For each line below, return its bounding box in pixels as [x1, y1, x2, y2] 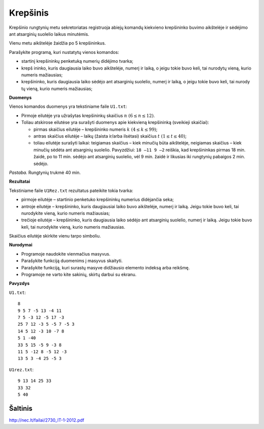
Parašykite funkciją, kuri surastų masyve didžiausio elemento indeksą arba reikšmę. [21, 264, 190, 270]
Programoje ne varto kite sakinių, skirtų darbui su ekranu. [21, 272, 137, 278]
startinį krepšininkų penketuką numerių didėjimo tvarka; [21, 58, 133, 64]
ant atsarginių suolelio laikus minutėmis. [9, 31, 89, 37]
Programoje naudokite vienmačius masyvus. [21, 251, 110, 257]
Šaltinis [9, 404, 33, 412]
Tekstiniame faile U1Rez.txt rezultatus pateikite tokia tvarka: [9, 188, 133, 193]
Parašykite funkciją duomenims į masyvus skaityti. [21, 258, 123, 264]
